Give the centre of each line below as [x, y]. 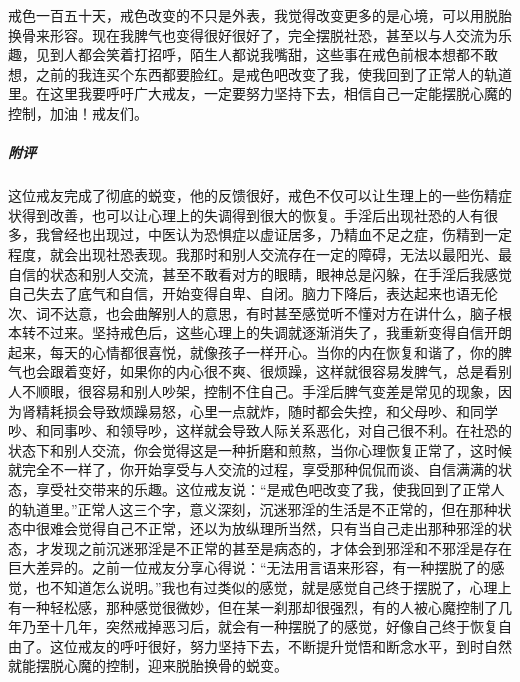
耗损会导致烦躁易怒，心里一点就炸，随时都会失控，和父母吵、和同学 [273, 410]
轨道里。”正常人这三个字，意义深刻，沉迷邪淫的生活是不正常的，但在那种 [259, 508]
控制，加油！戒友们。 [78, 112]
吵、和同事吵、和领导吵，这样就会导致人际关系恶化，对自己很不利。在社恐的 [260, 430]
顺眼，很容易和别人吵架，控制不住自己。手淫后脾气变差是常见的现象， [266, 391]
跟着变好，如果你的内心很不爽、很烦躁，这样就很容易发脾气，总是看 [273, 371]
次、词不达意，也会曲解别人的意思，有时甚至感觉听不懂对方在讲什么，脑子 [253, 312]
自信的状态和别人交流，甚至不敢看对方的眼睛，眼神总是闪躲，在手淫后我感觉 [260, 273]
